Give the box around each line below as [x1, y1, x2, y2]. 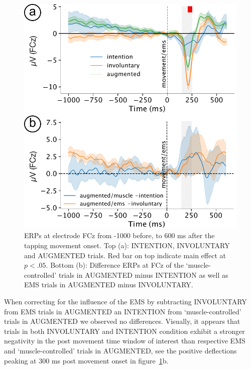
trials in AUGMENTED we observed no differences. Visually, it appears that [4, 316, 240, 326]
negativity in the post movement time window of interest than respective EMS [4, 335, 245, 346]
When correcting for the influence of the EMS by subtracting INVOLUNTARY [4, 296, 247, 306]
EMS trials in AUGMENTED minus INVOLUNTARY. [24, 279, 193, 290]
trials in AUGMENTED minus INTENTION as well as [58, 269, 228, 280]
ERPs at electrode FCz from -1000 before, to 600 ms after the [24, 230, 215, 241]
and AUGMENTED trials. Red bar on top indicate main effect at [24, 250, 226, 260]
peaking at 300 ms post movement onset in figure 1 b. [4, 355, 169, 365]
